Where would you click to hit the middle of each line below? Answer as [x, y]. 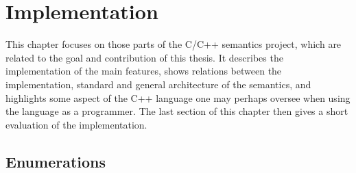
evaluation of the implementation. [76, 124]
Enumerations [56, 161]
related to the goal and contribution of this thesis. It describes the [144, 57]
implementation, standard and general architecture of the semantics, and [158, 84]
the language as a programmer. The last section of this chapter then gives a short [177, 111]
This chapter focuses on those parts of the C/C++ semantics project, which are [174, 44]
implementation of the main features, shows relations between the [144, 71]
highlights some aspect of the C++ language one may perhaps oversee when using [178, 97]
